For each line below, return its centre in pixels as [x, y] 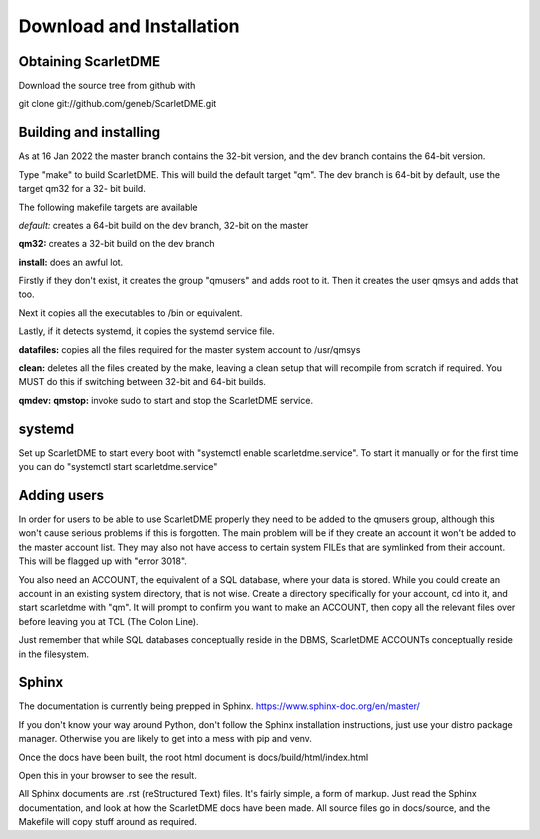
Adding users [61, 495]
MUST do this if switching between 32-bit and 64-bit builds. [142, 382]
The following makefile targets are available [108, 207]
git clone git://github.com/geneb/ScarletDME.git [117, 104]
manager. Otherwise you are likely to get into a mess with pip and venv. [165, 739]
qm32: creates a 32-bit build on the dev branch [116, 244]
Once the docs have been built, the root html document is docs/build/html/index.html [193, 757]
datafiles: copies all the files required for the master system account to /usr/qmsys [189, 349]
